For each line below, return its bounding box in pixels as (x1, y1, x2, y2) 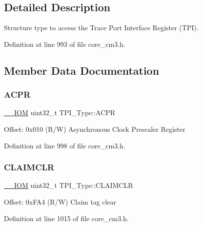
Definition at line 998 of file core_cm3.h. (4, 140, 125, 150)
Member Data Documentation (4, 62, 160, 78)
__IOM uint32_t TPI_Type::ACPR (4, 107, 116, 118)
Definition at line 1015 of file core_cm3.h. (4, 213, 129, 223)
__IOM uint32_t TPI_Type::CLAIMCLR (4, 180, 133, 190)
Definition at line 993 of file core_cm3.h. (4, 39, 125, 49)
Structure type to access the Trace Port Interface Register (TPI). (4, 22, 199, 33)
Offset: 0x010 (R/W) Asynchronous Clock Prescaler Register (4, 123, 185, 134)
